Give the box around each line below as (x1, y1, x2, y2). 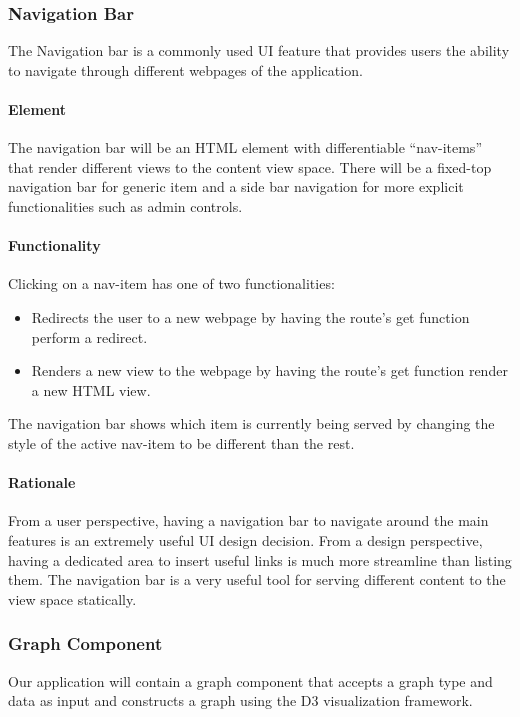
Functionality (8, 235, 101, 256)
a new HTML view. (31, 379, 151, 400)
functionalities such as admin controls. (8, 195, 243, 216)
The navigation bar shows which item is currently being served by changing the (8, 413, 495, 434)
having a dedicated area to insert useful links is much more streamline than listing (8, 549, 512, 570)
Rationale (8, 472, 76, 493)
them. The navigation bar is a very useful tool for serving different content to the (8, 569, 506, 590)
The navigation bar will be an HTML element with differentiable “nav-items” (8, 137, 482, 158)
